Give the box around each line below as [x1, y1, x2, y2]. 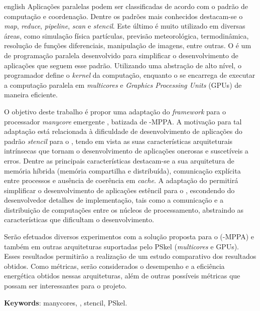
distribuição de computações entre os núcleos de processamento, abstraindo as [4, 204, 244, 215]
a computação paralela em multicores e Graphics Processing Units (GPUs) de [4, 79, 242, 90]
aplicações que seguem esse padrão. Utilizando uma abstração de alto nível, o [4, 60, 241, 70]
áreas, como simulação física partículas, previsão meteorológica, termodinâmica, [4, 30, 249, 41]
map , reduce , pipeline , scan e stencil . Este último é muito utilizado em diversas [4, 21, 245, 31]
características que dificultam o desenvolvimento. [4, 214, 154, 225]
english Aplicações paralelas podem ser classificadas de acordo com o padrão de [4, 1, 248, 11]
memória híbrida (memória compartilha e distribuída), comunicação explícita [4, 165, 241, 176]
